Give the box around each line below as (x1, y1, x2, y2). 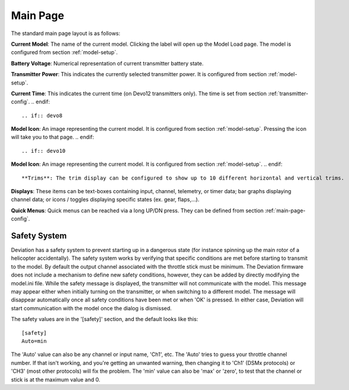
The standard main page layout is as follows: (11, 30, 121, 37)
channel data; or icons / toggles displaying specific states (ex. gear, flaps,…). (11, 196, 200, 203)
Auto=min (21, 338, 47, 344)
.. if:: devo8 (21, 112, 62, 119)
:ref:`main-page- (265, 207, 306, 214)
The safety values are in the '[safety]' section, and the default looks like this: (11, 316, 199, 323)
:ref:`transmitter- (268, 90, 309, 97)
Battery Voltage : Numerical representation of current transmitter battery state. (11, 59, 204, 67)
